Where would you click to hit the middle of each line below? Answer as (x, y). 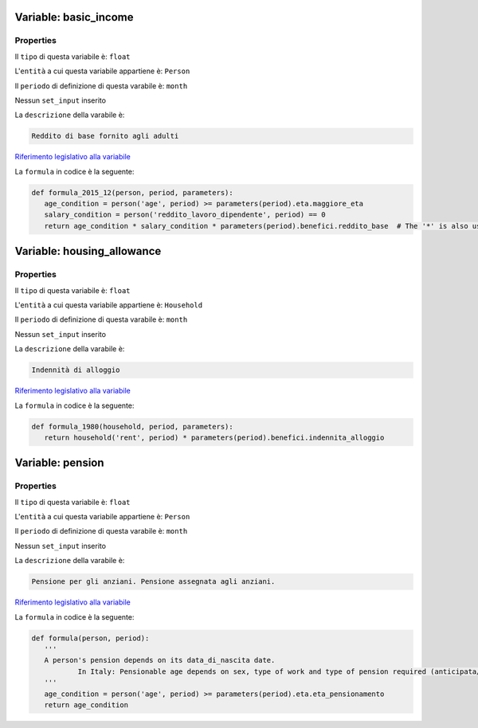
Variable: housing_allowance (88, 251)
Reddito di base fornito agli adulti (105, 136)
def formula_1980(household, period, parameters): (133, 427)
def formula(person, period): (90, 638)
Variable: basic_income (74, 17)
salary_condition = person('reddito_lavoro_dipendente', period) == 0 (185, 215)
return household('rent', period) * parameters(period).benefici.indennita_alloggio (214, 437)
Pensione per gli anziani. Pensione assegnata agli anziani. (153, 582)
